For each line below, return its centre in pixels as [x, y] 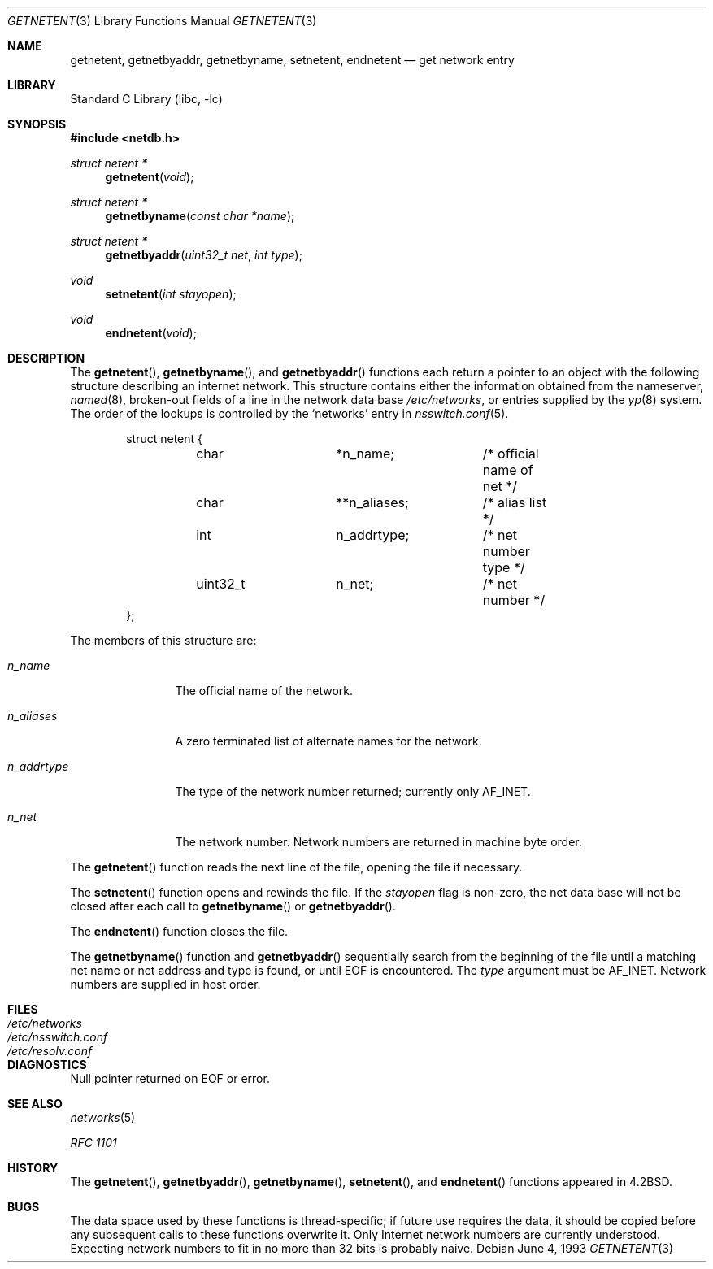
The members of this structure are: [163, 640]
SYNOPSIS [37, 124]
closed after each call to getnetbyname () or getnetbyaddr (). [233, 906]
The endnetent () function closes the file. [179, 931]
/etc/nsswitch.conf [58, 1037]
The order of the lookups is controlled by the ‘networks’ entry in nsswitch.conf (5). [289, 413]
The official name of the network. [264, 691]
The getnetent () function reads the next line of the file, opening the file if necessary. [296, 867]
